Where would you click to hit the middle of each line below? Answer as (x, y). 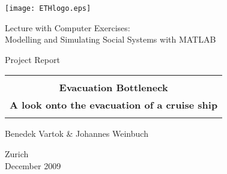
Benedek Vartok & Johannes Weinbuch (77, 133)
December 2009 (33, 165)
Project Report (32, 59)
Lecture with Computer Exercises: (68, 27)
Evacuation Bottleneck (114, 88)
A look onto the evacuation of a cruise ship (114, 105)
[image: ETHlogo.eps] (48, 8)
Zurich (17, 154)
